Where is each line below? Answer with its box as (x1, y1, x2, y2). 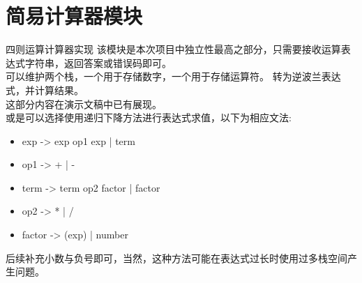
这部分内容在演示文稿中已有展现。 (6, 96, 162, 111)
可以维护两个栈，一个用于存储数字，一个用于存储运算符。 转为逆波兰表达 (6, 69, 341, 84)
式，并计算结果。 (6, 82, 84, 97)
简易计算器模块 (6, 1, 143, 30)
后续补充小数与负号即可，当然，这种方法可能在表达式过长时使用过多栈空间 (6, 250, 347, 265)
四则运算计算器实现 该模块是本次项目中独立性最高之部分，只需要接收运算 (6, 42, 341, 56)
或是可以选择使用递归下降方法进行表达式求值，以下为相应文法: (6, 110, 292, 125)
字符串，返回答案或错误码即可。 (24, 55, 172, 70)
